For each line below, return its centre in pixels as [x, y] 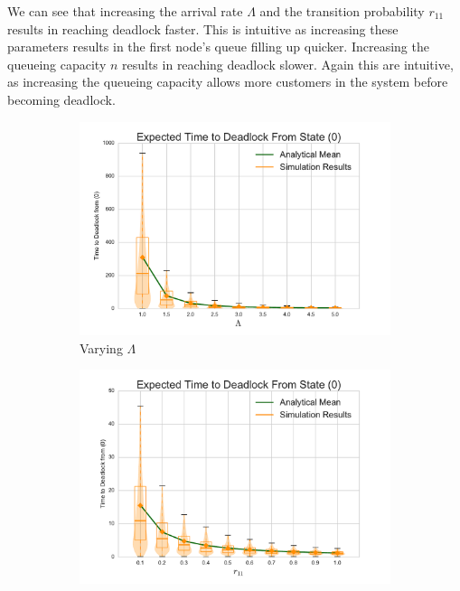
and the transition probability [342, 11]
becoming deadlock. [61, 99]
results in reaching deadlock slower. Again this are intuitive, [288, 64]
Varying [101, 347]
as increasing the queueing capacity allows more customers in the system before [228, 82]
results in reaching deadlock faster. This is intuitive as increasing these [203, 28]
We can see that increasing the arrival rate [125, 11]
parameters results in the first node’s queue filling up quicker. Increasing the [218, 47]
